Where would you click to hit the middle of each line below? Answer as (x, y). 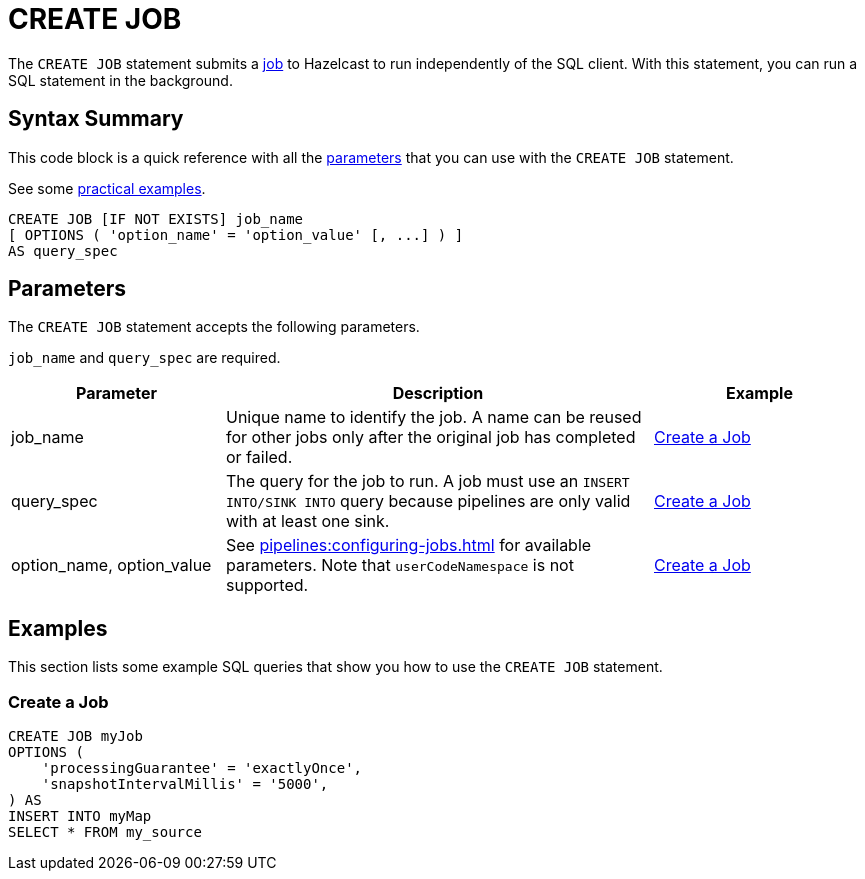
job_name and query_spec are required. (144, 358)
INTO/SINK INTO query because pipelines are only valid (428, 501)
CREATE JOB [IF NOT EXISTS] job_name (156, 218)
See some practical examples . (107, 188)
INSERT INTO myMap (80, 816)
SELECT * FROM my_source (105, 832)
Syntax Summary (96, 119)
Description (438, 393)
